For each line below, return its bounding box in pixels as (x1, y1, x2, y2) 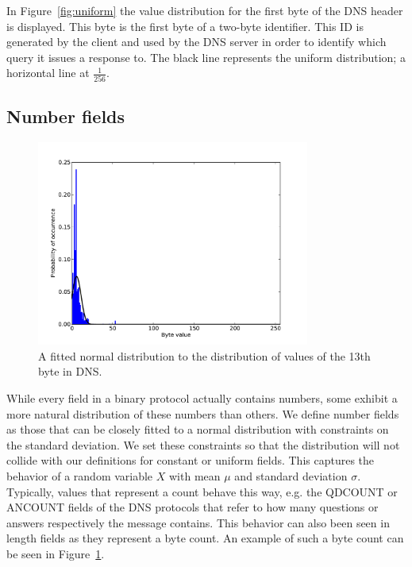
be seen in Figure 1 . (6, 545, 105, 561)
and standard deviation (234, 468, 348, 484)
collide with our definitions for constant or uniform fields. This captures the (6, 452, 375, 469)
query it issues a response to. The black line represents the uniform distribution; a (6, 48, 406, 65)
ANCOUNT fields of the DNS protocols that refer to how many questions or (6, 499, 379, 515)
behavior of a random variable (6, 468, 153, 484)
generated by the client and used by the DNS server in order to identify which (6, 33, 387, 50)
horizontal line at (6, 64, 90, 81)
